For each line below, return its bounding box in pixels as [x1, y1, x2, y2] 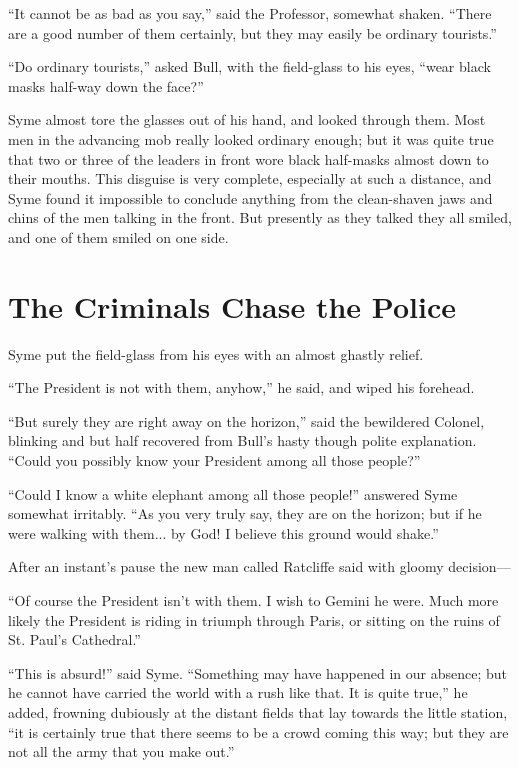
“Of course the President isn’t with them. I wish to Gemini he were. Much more [8, 590, 499, 610]
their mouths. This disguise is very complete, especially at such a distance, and [8, 168, 492, 189]
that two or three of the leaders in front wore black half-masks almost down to [8, 148, 489, 169]
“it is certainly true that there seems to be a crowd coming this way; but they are [8, 721, 509, 742]
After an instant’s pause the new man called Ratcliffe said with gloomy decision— [8, 556, 511, 577]
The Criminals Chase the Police [8, 285, 456, 326]
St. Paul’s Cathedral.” [8, 629, 141, 650]
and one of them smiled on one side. [8, 226, 229, 247]
